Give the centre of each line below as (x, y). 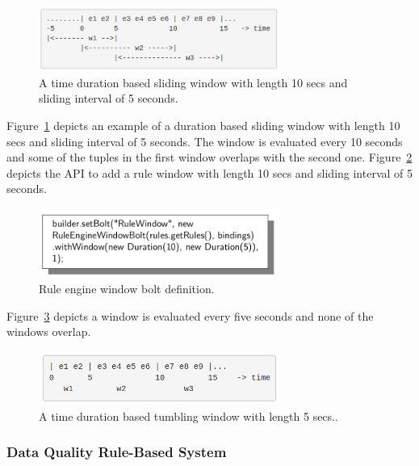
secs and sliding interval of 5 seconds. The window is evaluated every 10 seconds (205, 141)
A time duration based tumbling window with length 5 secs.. (189, 416)
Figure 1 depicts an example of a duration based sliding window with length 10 (203, 125)
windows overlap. (49, 332)
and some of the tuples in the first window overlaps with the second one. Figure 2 (209, 157)
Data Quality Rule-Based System (117, 452)
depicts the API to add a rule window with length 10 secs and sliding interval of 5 (210, 172)
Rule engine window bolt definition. (127, 289)
